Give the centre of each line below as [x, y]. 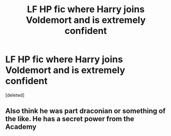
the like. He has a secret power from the [70, 119]
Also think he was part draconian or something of [86, 111]
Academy [21, 127]
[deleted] [15, 95]
